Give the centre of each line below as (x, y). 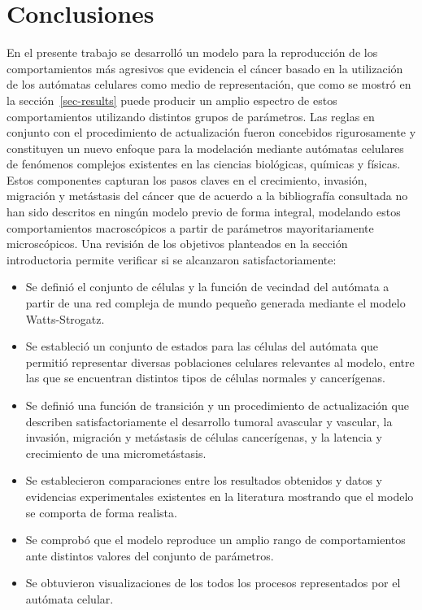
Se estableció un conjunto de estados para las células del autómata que (202, 346)
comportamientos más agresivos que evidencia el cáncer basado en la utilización (205, 68)
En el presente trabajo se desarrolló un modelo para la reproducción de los (192, 52)
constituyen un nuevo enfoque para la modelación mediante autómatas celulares (205, 148)
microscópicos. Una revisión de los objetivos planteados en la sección (177, 244)
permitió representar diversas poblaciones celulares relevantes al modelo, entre (220, 362)
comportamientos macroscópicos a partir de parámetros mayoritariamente (190, 227)
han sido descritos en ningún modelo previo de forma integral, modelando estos (204, 212)
